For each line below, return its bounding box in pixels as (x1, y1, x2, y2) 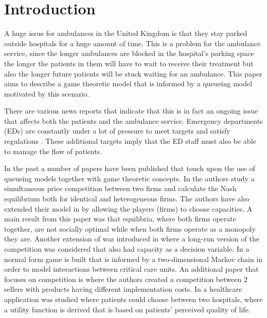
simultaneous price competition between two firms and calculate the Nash (4, 183, 237, 194)
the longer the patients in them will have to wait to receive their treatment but (4, 58, 254, 68)
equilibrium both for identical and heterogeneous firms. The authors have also (4, 193, 250, 204)
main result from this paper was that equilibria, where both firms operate (4, 213, 236, 224)
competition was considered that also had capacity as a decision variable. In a (4, 244, 250, 254)
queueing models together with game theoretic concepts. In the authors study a (4, 173, 255, 183)
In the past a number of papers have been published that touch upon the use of (4, 163, 255, 174)
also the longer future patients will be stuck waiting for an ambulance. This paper (4, 68, 262, 79)
